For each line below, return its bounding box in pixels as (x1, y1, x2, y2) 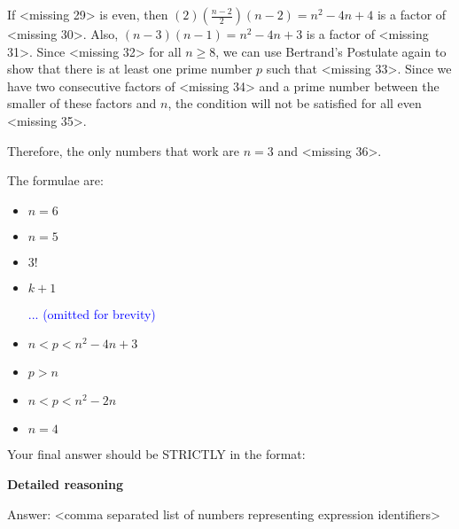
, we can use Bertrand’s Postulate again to (215, 42, 447, 60)
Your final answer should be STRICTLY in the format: (7, 445, 306, 463)
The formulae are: (7, 171, 104, 190)
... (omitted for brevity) (27, 304, 156, 323)
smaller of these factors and (7, 94, 157, 113)
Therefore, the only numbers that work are (7, 141, 239, 159)
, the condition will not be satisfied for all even (167, 94, 422, 113)
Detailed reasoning (7, 474, 124, 493)
